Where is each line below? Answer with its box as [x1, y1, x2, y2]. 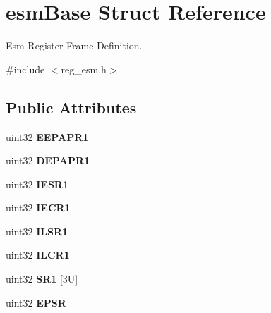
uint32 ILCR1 [6, 247, 70, 262]
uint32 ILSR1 [6, 223, 68, 238]
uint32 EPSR [6, 295, 66, 309]
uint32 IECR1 [6, 200, 71, 215]
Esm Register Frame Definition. [6, 38, 143, 53]
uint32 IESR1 [6, 176, 68, 191]
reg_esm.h [61, 61, 107, 76]
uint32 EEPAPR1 [6, 129, 89, 144]
